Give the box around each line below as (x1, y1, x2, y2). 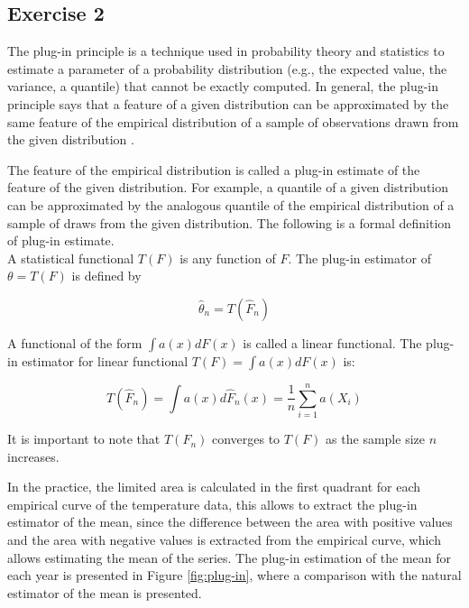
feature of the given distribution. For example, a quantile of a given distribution (7, 178, 449, 197)
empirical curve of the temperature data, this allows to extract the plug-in (7, 494, 418, 513)
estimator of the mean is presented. (7, 583, 202, 602)
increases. (7, 447, 60, 465)
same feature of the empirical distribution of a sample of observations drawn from (7, 112, 459, 131)
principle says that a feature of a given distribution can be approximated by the (7, 94, 449, 113)
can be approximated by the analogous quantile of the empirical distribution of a (7, 195, 455, 214)
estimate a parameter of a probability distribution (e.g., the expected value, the (7, 59, 447, 78)
